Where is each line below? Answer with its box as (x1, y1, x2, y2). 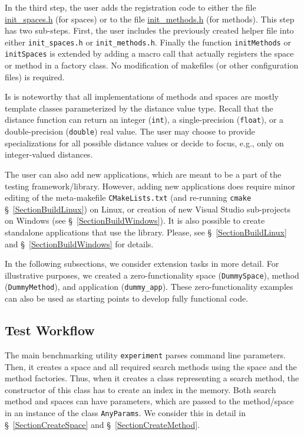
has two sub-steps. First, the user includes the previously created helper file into (5, 24, 294, 37)
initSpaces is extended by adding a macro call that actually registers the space (5, 47, 294, 60)
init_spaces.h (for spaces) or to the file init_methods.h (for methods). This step (5, 12, 295, 25)
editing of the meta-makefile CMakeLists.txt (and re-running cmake (5, 191, 252, 204)
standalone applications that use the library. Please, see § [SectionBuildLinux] (5, 226, 287, 238)
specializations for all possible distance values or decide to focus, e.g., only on (5, 136, 284, 149)
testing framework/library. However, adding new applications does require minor (5, 179, 295, 192)
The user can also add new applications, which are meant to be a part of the (5, 168, 282, 180)
